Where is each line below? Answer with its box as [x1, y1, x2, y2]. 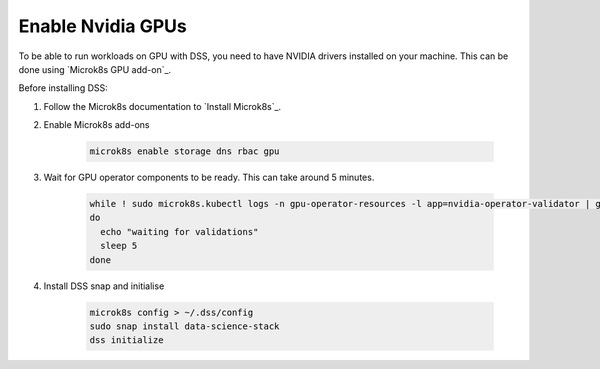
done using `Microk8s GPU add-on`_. [18, 63, 172, 75]
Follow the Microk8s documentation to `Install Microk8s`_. [43, 100, 282, 112]
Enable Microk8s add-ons [43, 119, 150, 131]
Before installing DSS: [18, 82, 109, 94]
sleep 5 [100, 240, 138, 252]
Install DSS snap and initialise [43, 280, 165, 292]
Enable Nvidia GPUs [18, 15, 187, 37]
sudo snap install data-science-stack [89, 320, 280, 332]
